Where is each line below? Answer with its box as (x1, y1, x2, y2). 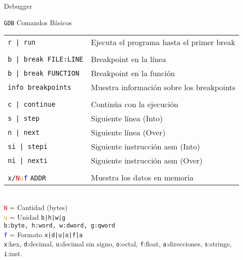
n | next (8, 128, 40, 136)
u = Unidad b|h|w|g (4, 211, 65, 222)
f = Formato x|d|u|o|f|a (4, 229, 83, 239)
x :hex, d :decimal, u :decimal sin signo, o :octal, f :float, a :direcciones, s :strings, (4, 239, 232, 249)
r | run (8, 38, 36, 46)
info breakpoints (8, 83, 71, 91)
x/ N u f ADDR (8, 174, 47, 182)
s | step (8, 114, 40, 122)
